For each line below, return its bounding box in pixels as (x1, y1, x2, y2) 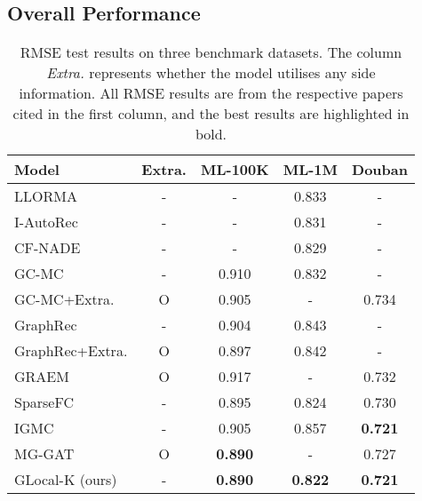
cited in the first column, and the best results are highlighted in (12, 103, 410, 124)
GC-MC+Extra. (14, 289, 115, 310)
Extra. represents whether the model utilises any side (46, 62, 376, 83)
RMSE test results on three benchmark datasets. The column (20, 42, 402, 63)
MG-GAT (14, 443, 75, 465)
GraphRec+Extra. (14, 340, 128, 362)
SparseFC (14, 392, 75, 413)
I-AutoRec (14, 211, 78, 233)
